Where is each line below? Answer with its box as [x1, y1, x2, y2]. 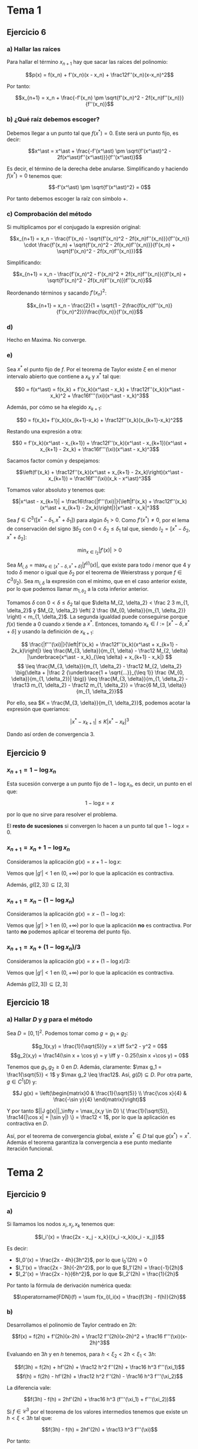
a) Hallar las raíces [6, 45, 61, 53]
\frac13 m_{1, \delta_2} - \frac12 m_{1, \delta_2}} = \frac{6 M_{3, [12, 681, 167, 688]
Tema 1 [6, 4, 42, 17]
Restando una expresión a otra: [6, 428, 82, 435]
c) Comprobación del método [6, 210, 92, 218]
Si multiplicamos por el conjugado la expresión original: [6, 223, 141, 231]
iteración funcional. [6, 1145, 54, 1152]
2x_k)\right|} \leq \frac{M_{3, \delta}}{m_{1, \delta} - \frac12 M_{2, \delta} [11, 647, 189, 654]
